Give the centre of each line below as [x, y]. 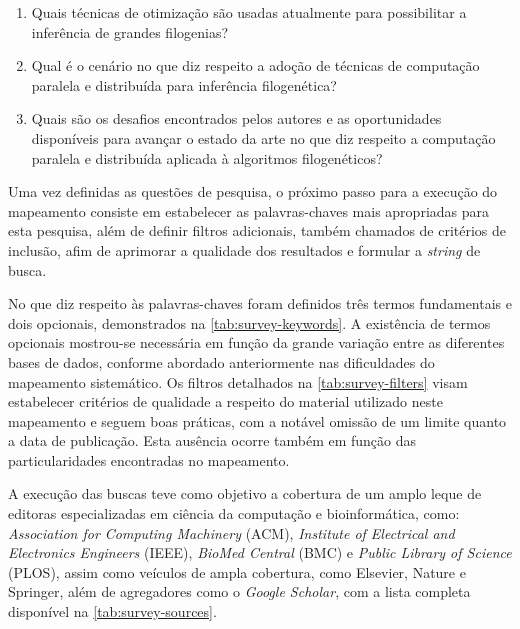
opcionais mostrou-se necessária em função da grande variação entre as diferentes [256, 342]
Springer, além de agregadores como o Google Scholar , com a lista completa [239, 591]
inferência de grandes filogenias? [130, 31]
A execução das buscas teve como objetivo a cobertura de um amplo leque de [245, 493]
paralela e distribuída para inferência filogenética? [184, 84]
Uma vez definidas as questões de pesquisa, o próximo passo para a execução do [253, 191]
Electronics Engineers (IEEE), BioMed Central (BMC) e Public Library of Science [260, 552]
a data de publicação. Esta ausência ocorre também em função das [212, 440]
